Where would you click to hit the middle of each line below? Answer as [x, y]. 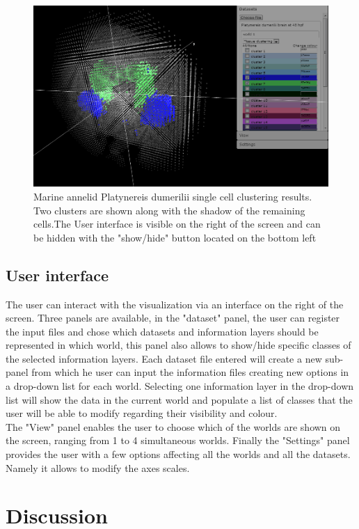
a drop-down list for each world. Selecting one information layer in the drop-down [180, 386]
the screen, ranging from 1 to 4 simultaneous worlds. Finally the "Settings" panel [178, 440]
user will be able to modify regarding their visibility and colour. [142, 413]
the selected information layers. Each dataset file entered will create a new [164, 358]
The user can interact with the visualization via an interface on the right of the [175, 304]
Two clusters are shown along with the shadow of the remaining [169, 210]
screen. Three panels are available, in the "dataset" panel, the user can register [173, 318]
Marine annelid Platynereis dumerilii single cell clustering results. [173, 196]
